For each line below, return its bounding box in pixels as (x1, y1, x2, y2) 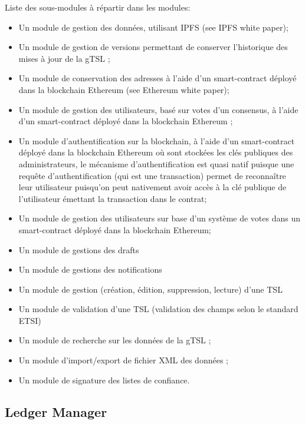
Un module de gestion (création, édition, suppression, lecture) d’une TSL (18, 283, 283, 295)
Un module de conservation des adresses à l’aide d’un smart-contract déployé (18, 72, 297, 84)
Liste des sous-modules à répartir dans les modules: (5, 1, 191, 13)
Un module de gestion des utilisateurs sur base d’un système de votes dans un (18, 212, 300, 224)
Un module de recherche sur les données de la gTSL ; (18, 334, 211, 346)
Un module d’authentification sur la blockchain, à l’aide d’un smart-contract (18, 134, 295, 147)
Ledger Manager (5, 402, 107, 420)
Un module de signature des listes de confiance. (18, 373, 190, 386)
